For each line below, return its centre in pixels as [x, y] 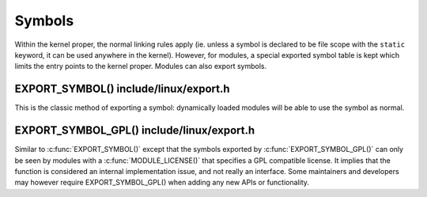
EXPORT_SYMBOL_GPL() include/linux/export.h [135, 131]
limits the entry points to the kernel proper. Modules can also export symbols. [141, 66]
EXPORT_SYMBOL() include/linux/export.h [122, 89]
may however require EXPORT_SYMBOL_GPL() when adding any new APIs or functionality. [162, 183]
